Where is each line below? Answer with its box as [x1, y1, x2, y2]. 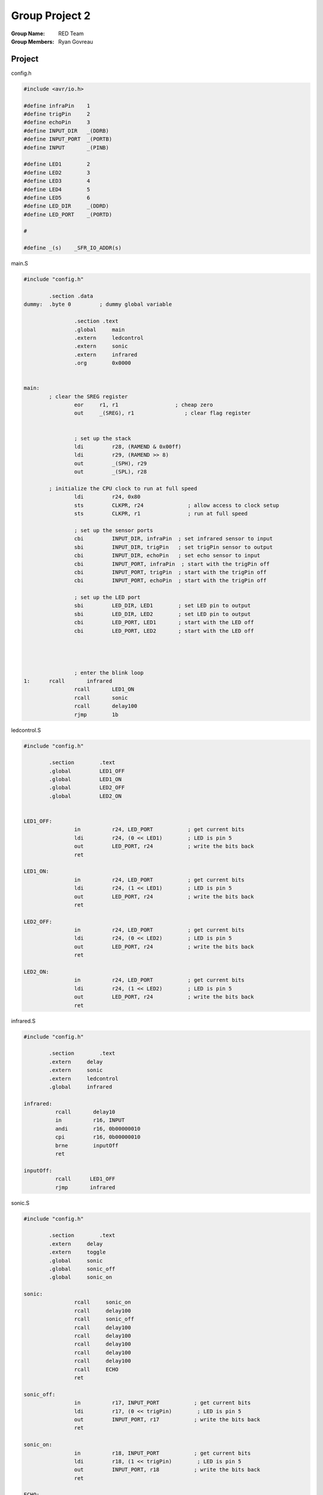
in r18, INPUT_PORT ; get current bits [74, 1450, 251, 1456]
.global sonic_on [48, 1274, 112, 1281]
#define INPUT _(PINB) [23, 144, 109, 151]
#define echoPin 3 [23, 119, 90, 126]
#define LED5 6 [23, 194, 90, 201]
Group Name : [11, 30, 45, 37]
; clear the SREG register [48, 393, 128, 400]
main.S [11, 260, 28, 267]
